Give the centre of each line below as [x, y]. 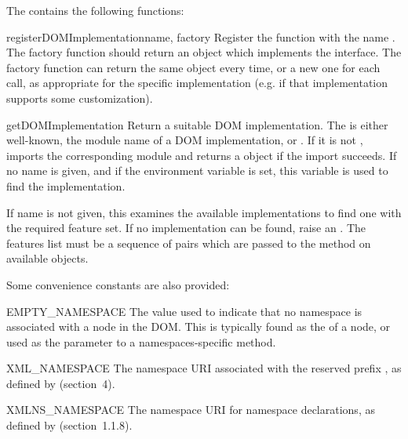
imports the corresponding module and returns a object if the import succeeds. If [202, 155]
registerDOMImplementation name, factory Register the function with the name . [201, 36]
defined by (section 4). [61, 383]
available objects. [47, 258]
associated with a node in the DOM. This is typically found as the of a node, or [199, 327]
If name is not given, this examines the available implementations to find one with [204, 212]
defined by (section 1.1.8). [69, 425]
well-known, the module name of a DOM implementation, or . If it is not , [185, 140]
